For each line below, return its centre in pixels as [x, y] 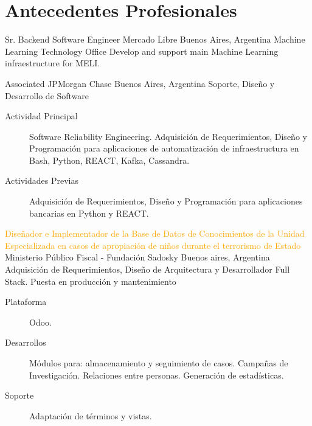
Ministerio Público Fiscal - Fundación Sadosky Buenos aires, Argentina [137, 257]
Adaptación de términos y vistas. [91, 415]
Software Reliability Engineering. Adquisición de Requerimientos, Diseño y [168, 136]
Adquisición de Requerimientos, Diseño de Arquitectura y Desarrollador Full [147, 269]
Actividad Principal [41, 116]
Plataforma [26, 302]
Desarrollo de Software [47, 95]
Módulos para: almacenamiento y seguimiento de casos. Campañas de [159, 363]
